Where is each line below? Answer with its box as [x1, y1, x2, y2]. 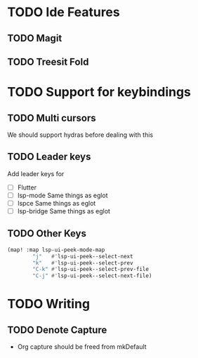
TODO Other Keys [7, 227, 86, 239]
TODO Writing [7, 296, 90, 312]
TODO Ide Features [7, 4, 121, 20]
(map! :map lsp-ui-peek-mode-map [7, 246, 105, 253]
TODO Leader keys [7, 151, 91, 163]
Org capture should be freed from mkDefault [17, 343, 147, 351]
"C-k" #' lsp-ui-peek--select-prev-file [32, 266, 150, 273]
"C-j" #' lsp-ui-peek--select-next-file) [32, 272, 152, 279]
